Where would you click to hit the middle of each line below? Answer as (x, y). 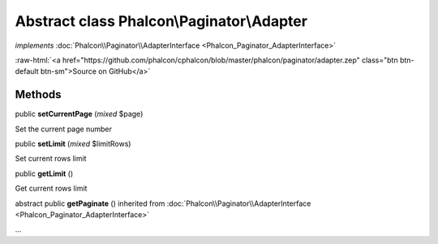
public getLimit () (44, 173)
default (27, 71)
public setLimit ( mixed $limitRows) (73, 144)
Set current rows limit (51, 159)
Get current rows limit (51, 188)
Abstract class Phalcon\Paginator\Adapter (161, 21)
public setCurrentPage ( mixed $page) (79, 114)
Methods (38, 94)
